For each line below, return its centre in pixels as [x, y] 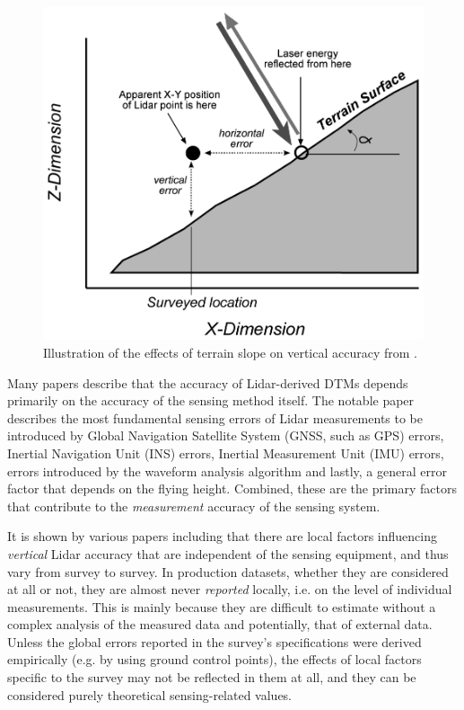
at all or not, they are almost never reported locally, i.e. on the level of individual [230, 589]
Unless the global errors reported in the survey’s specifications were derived [214, 641]
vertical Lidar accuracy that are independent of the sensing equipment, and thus [228, 553]
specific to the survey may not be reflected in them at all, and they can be [212, 677]
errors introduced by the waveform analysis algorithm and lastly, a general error [227, 470]
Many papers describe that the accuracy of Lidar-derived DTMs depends [208, 382]
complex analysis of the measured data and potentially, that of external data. [220, 624]
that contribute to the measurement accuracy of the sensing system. [194, 506]
